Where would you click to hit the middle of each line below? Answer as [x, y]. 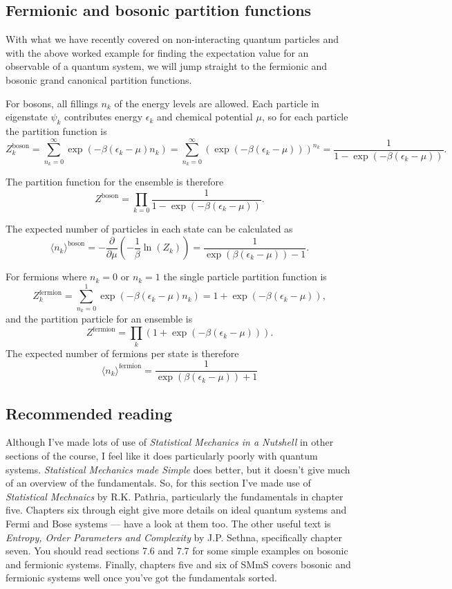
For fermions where [46, 277]
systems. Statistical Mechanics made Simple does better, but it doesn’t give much [178, 469]
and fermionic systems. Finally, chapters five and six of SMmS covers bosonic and [178, 564]
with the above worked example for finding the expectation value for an [157, 52]
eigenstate [27, 117]
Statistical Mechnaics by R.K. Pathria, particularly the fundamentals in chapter [175, 496]
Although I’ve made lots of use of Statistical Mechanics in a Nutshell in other [170, 442]
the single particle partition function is [245, 277]
